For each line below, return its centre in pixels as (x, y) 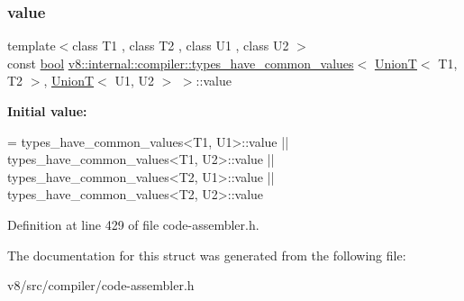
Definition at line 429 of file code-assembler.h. (133, 224)
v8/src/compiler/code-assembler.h (101, 285)
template (32, 46)
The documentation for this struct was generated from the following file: (207, 255)
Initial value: (47, 111)
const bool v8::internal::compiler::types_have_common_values (181, 63)
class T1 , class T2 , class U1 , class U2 (181, 46)
